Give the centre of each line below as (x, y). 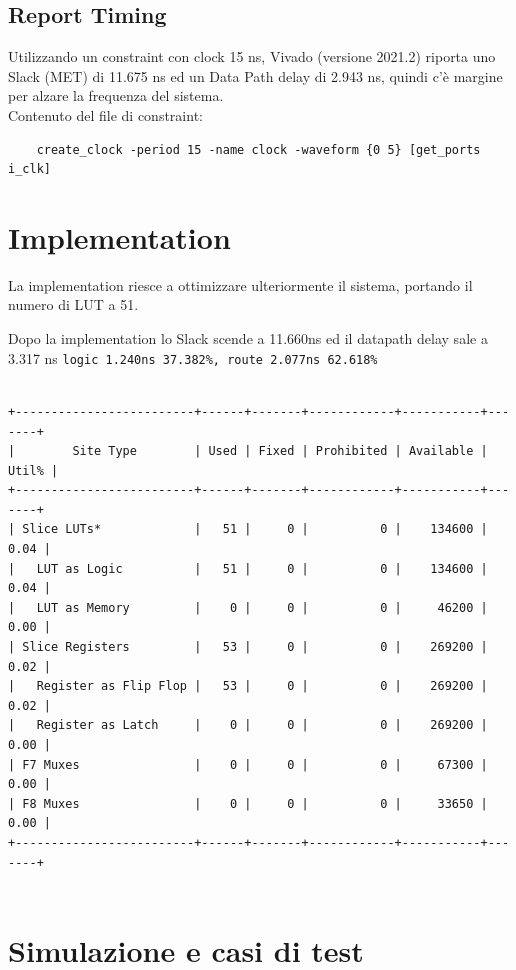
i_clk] (29, 169)
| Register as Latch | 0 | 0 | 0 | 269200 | (248, 725)
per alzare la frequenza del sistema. (116, 95)
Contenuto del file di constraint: (105, 114)
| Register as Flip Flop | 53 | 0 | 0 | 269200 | (248, 686)
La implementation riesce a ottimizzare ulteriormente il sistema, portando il (240, 284)
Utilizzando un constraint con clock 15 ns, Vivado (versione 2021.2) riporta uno (252, 56)
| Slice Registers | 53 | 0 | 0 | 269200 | (248, 647)
